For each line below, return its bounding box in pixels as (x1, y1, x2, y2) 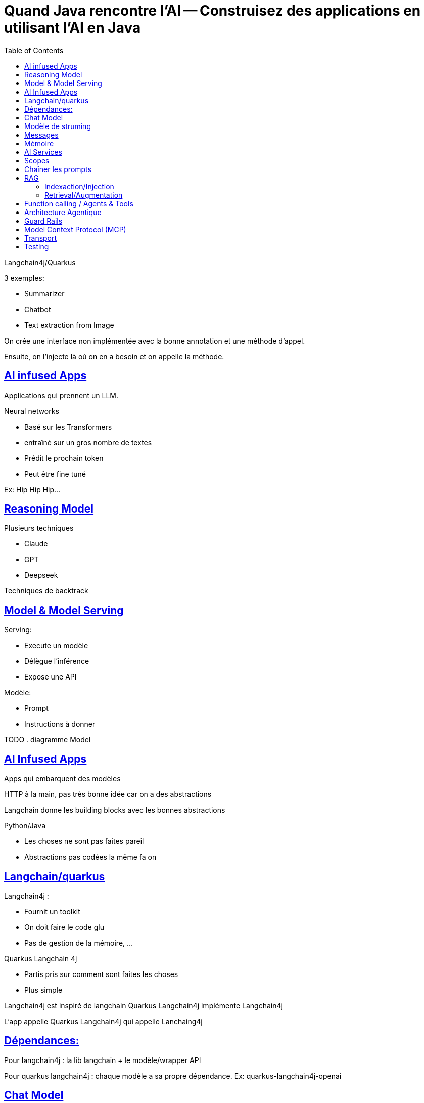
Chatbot (24, 305, 51, 314)
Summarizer (24, 289, 65, 298)
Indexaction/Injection (44, 182, 114, 191)
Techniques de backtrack (4, 586, 88, 596)
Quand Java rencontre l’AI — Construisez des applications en (4, 2, 421, 19)
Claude (24, 539, 48, 548)
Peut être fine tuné (24, 469, 86, 478)
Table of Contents (4, 46, 64, 55)
